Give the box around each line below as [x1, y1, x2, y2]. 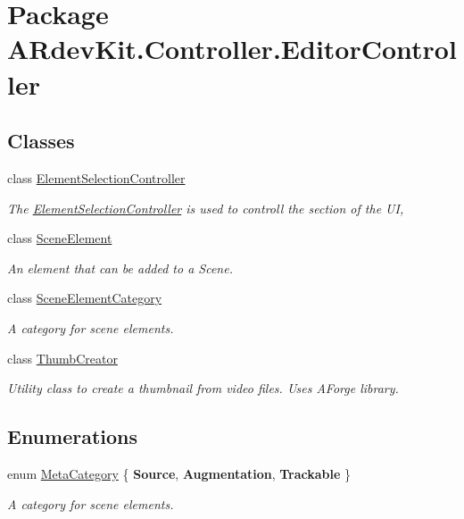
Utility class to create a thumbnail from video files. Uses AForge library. [7, 379, 399, 398]
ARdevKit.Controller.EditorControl [7, 30, 457, 67]
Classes [7, 127, 75, 155]
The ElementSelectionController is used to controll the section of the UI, [7, 198, 404, 217]
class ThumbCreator [7, 348, 118, 367]
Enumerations [7, 423, 138, 450]
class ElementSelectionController [7, 168, 186, 187]
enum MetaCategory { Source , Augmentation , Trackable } [7, 464, 352, 482]
